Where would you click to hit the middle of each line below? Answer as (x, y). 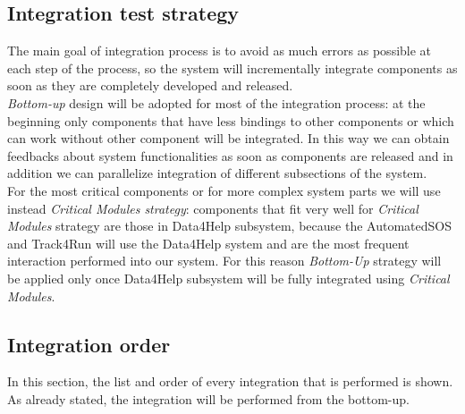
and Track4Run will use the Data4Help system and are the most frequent (208, 243)
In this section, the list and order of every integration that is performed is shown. (230, 381)
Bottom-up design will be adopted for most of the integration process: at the (216, 102)
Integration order (89, 344)
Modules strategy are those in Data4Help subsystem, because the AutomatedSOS (229, 226)
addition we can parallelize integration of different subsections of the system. (217, 173)
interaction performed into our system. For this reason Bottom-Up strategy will (224, 261)
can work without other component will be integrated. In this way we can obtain (228, 138)
